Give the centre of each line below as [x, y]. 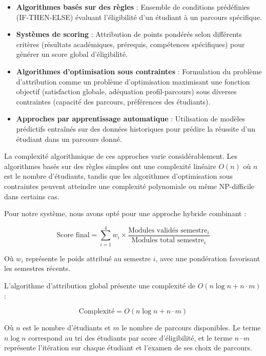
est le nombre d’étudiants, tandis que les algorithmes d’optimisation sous [118, 176]
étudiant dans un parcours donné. [69, 139]
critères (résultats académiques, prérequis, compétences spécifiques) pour [130, 44]
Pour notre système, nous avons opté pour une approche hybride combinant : [125, 213]
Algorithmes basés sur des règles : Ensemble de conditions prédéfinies [133, 7]
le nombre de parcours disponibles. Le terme [191, 328]
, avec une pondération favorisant [208, 258]
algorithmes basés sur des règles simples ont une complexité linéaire [110, 166]
